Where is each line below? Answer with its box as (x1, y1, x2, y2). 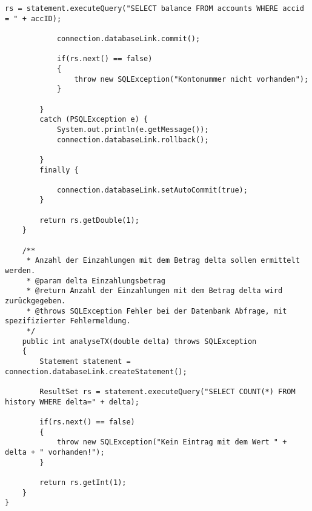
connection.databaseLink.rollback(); (56, 135, 209, 144)
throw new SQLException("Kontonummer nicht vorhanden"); (74, 74, 309, 84)
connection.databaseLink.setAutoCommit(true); (56, 185, 248, 194)
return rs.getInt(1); (39, 478, 127, 487)
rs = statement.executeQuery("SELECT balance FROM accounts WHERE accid (5, 4, 304, 13)
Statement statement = (39, 357, 131, 366)
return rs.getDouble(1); (39, 216, 139, 225)
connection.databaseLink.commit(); (56, 34, 201, 43)
